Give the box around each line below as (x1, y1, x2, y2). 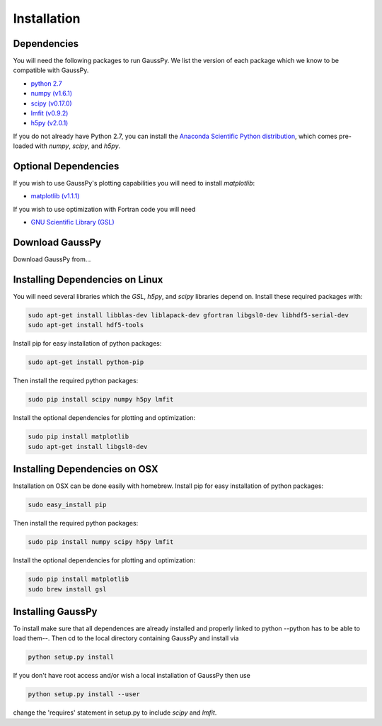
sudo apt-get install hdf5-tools (28, 321, 144, 329)
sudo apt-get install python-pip (28, 358, 144, 366)
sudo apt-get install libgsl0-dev (28, 443, 148, 450)
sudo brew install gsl (28, 585, 107, 593)
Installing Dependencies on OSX (13, 463, 158, 475)
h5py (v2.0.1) (30, 119, 69, 127)
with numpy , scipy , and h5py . (35, 142, 121, 150)
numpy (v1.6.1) (30, 89, 73, 98)
